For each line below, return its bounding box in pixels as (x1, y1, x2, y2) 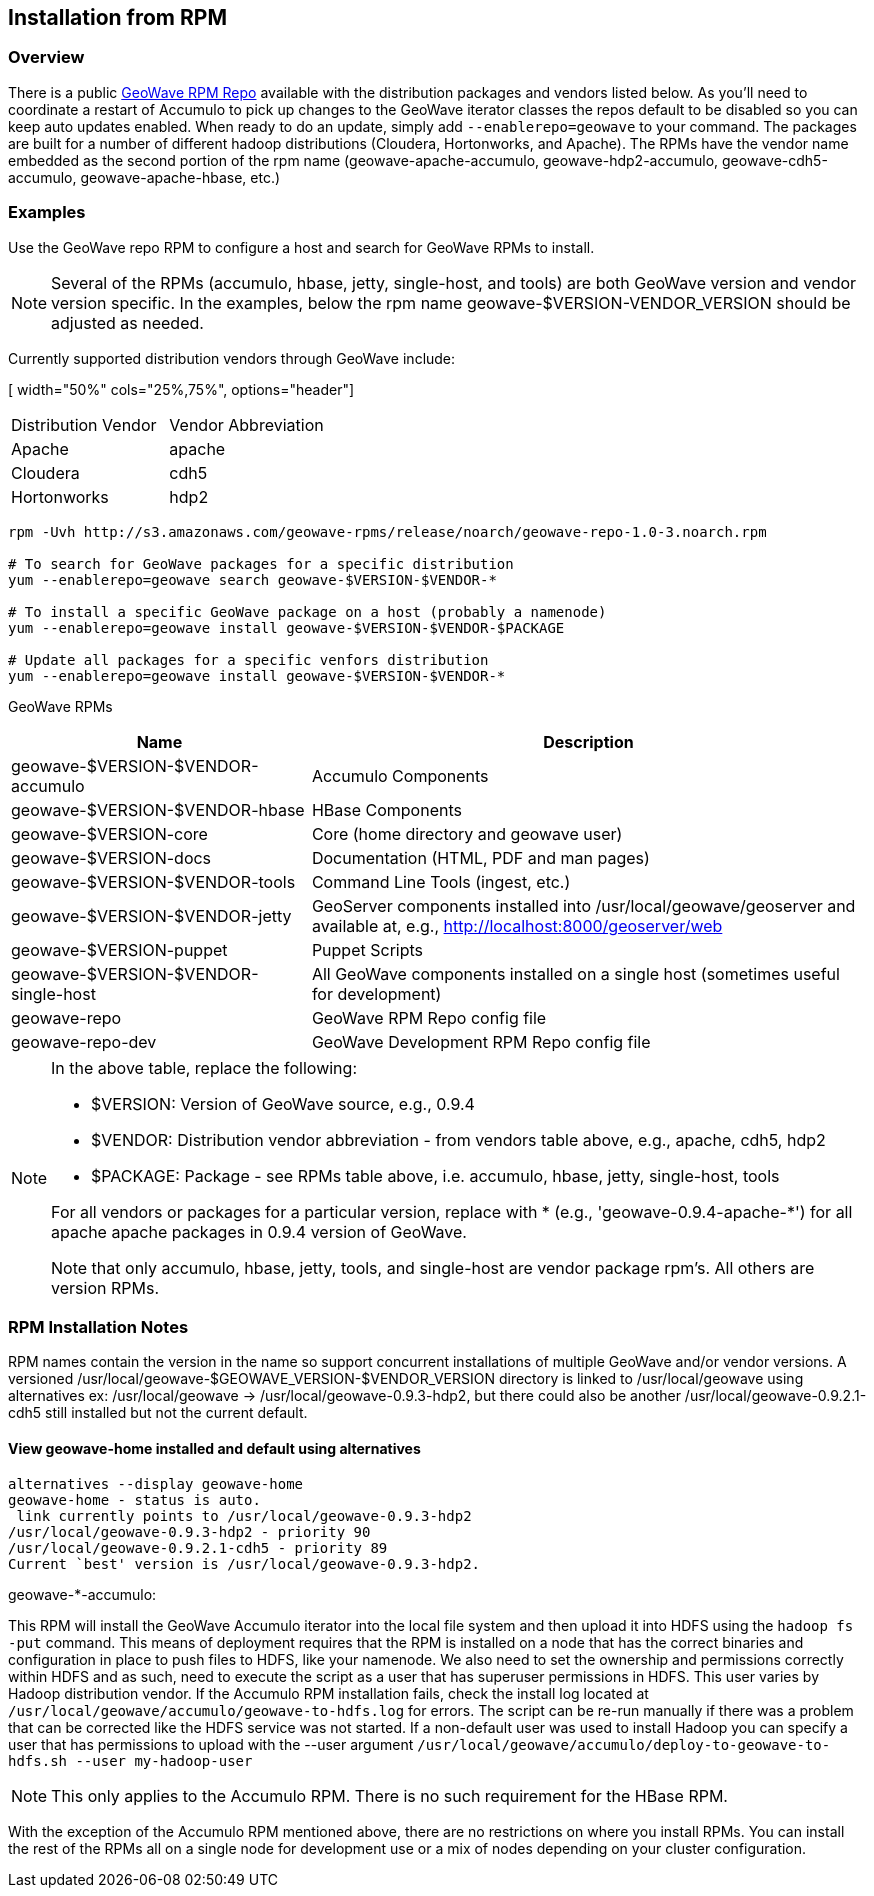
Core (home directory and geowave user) (311, 823, 623, 844)
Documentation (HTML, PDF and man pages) (311, 847, 650, 868)
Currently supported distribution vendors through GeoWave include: (8, 349, 456, 367)
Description (543, 731, 634, 752)
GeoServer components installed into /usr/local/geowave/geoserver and (311, 895, 856, 916)
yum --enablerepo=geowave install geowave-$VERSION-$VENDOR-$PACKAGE (8, 619, 565, 636)
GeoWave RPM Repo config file (311, 1007, 547, 1028)
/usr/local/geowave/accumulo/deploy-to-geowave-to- (417, 1736, 831, 1753)
